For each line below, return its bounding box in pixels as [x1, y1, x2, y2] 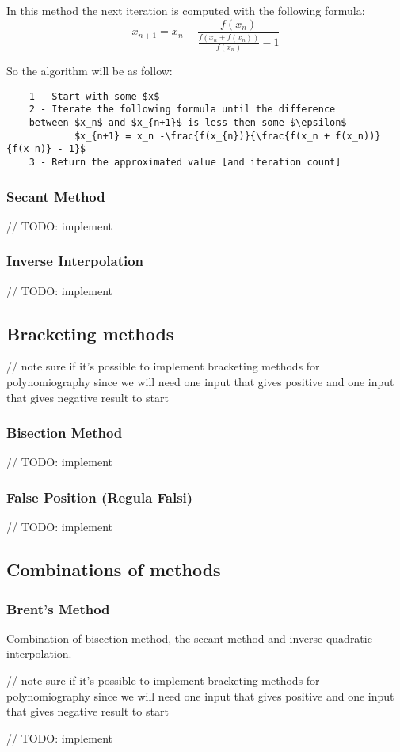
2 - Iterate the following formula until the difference [29, 104, 336, 116]
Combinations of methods [6, 557, 221, 582]
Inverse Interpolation [6, 251, 144, 271]
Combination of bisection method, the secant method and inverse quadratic [6, 629, 372, 646]
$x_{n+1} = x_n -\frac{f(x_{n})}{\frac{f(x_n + [74, 130, 330, 142]
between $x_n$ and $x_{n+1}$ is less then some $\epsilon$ [29, 117, 347, 129]
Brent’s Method [6, 598, 110, 618]
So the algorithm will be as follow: [6, 63, 173, 79]
